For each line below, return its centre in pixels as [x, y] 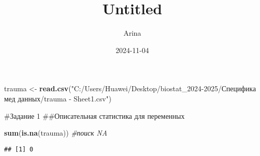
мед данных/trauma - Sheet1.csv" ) [58, 98]
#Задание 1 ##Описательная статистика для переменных [94, 115]
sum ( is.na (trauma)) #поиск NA [56, 133]
